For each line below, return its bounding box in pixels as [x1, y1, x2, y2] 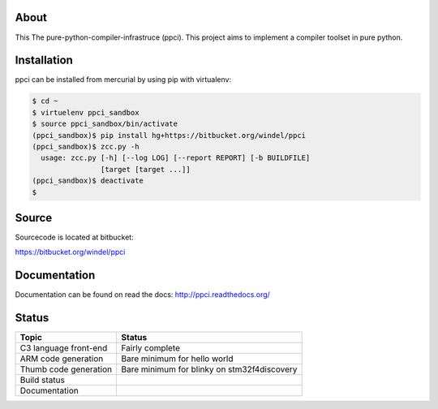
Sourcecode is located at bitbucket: [15, 232, 134, 243]
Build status [19, 374, 65, 385]
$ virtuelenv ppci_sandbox [32, 108, 140, 117]
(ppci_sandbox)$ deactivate [32, 176, 144, 186]
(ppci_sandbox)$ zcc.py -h [32, 142, 140, 151]
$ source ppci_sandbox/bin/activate [32, 119, 178, 129]
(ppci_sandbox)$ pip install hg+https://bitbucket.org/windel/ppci [32, 131, 307, 140]
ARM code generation [19, 353, 104, 364]
